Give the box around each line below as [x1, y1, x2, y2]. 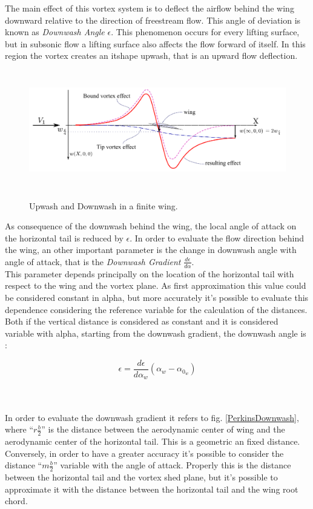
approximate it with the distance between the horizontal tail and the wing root [5, 482, 298, 495]
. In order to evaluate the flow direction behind [130, 231, 305, 244]
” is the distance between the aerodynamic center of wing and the [41, 423, 285, 436]
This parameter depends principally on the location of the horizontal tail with [5, 267, 294, 280]
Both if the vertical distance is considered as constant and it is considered [5, 315, 278, 328]
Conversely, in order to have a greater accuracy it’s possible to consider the [5, 447, 284, 459]
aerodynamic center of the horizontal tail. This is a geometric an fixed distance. [5, 435, 300, 448]
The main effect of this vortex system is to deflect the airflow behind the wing [5, 2, 294, 14]
